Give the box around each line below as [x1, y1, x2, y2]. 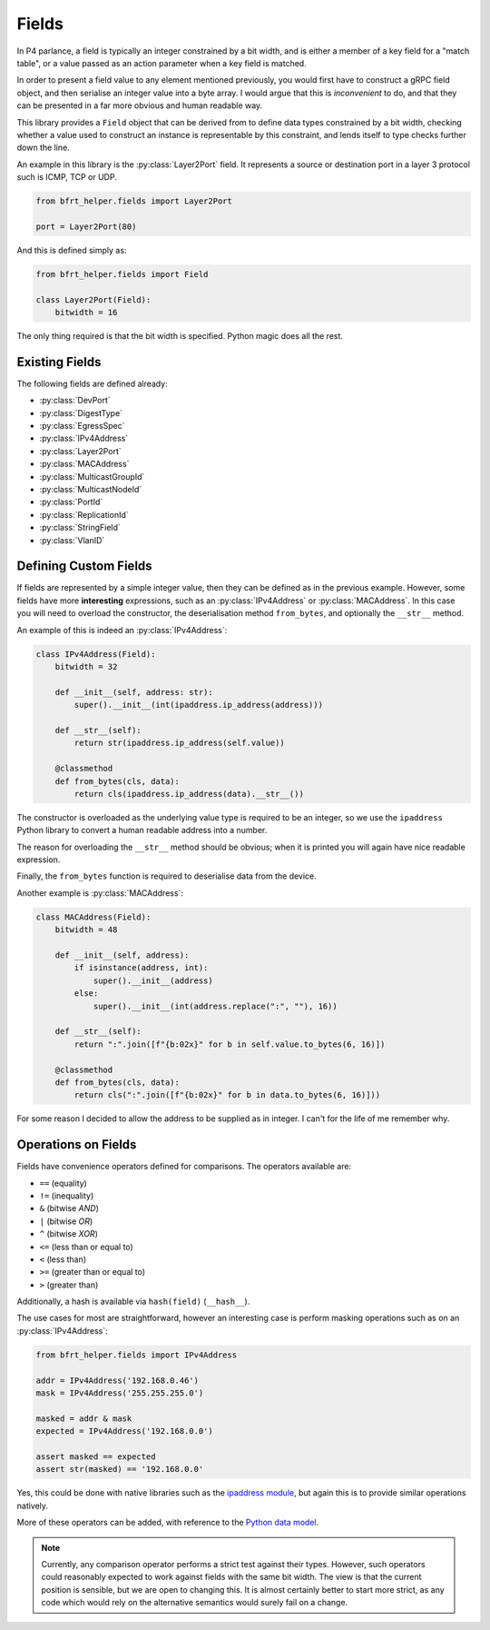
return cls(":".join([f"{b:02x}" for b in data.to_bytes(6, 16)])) [73, 1090, 381, 1100]
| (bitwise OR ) [39, 1216, 93, 1227]
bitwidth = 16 [54, 307, 118, 317]
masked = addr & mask [35, 1413, 132, 1424]
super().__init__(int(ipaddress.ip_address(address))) [73, 700, 324, 711]
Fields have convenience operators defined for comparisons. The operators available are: [16, 1161, 352, 1172]
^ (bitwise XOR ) [39, 1228, 99, 1239]
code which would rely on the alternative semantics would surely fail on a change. [41, 1597, 348, 1608]
